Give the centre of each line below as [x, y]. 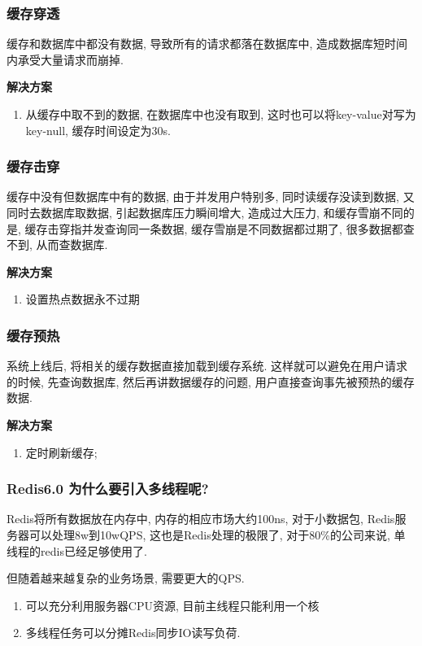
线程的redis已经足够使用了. [77, 550]
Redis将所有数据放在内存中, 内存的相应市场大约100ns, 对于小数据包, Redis [201, 519]
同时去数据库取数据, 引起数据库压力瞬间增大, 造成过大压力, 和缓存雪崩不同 [205, 212]
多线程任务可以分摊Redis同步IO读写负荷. [133, 633]
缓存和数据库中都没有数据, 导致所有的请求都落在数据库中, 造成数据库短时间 [207, 44]
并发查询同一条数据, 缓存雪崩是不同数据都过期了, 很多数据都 [242, 228]
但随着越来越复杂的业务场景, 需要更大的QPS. [126, 578]
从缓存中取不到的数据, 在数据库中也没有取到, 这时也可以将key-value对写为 [221, 114]
